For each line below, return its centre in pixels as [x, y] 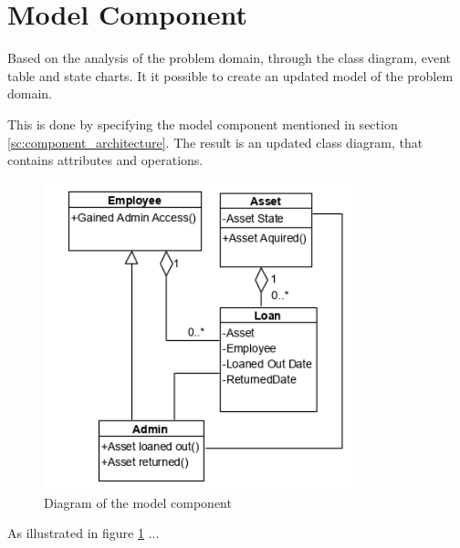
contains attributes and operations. [105, 160]
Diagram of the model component [138, 502]
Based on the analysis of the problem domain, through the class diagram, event [230, 58]
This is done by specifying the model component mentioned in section [203, 124]
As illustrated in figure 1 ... [84, 533]
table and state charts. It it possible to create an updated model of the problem [230, 75]
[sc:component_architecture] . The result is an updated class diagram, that [215, 142]
